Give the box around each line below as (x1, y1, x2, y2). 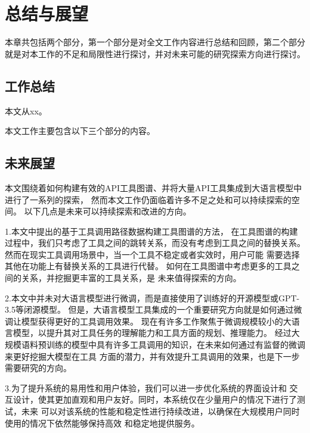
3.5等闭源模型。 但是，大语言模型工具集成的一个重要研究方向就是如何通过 (5, 303, 294, 316)
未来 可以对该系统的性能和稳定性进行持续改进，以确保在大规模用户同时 (21, 405, 300, 417)
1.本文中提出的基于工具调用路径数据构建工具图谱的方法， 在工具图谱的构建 (5, 225, 298, 237)
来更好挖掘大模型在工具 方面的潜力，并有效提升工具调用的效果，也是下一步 (5, 350, 300, 362)
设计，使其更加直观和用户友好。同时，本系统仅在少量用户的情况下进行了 (13, 393, 297, 406)
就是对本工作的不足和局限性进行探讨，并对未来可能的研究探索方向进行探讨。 (5, 47, 305, 60)
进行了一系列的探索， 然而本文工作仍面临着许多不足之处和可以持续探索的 (5, 193, 292, 205)
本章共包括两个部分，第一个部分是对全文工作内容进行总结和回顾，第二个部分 (5, 36, 305, 48)
